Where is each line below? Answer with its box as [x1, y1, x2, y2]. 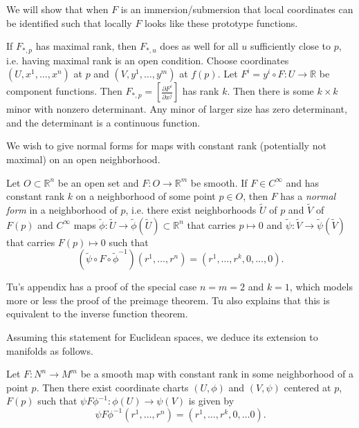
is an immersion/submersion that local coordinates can [120, 2, 353, 16]
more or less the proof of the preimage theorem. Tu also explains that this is [6, 292, 330, 307]
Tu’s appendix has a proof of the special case [6, 279, 197, 294]
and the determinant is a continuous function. [6, 115, 201, 129]
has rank [182, 84, 219, 98]
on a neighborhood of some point [75, 189, 216, 203]
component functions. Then [6, 84, 122, 98]
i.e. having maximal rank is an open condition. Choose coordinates [6, 53, 289, 67]
